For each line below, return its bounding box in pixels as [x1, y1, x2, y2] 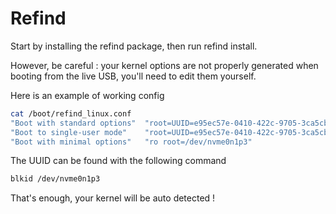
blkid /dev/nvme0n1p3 [10, 174, 101, 184]
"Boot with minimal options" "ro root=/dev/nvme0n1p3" [10, 137, 253, 147]
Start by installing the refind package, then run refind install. [10, 40, 258, 52]
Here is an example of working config [10, 89, 165, 101]
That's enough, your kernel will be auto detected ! [10, 192, 216, 204]
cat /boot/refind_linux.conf [10, 108, 132, 119]
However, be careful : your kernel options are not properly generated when [10, 59, 319, 71]
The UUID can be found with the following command [10, 155, 227, 167]
